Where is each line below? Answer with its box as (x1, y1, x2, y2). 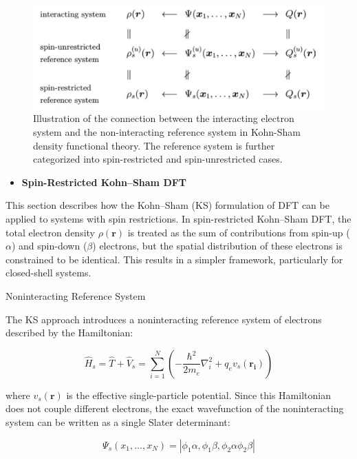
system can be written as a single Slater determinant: (6, 414, 230, 429)
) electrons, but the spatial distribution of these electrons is (92, 238, 343, 253)
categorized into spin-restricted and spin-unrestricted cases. (33, 152, 283, 166)
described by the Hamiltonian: (6, 325, 133, 340)
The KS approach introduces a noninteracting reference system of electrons (6, 312, 322, 326)
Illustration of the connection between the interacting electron (33, 111, 294, 125)
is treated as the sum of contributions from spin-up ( (127, 225, 350, 239)
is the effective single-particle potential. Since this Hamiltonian (66, 387, 331, 402)
